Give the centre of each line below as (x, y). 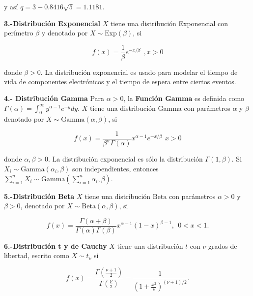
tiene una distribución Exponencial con (169, 23)
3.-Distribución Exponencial (52, 23)
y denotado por (65, 33)
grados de (223, 246)
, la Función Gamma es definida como (184, 98)
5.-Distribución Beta (39, 196)
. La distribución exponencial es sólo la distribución (126, 159)
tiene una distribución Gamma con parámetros (160, 108)
